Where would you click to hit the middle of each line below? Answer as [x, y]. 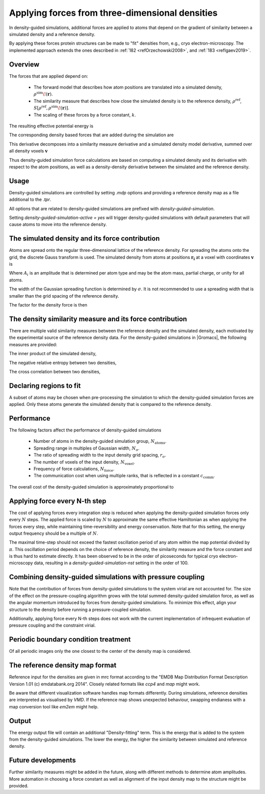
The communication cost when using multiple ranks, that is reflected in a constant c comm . [124, 476]
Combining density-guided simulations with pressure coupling [107, 577]
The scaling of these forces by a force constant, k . [85, 115]
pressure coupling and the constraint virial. [52, 625]
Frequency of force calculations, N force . [74, 469]
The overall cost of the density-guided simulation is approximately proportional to [91, 487]
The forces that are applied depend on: [49, 76]
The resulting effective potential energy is [51, 126]
